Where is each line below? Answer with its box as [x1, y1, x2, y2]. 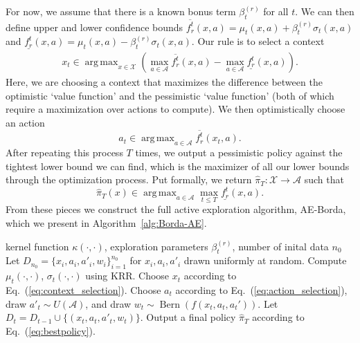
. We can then [295, 4, 354, 18]
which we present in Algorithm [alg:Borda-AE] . [6, 216, 207, 230]
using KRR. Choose [85, 268, 170, 283]
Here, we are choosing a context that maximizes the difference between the [6, 75, 323, 89]
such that [304, 172, 344, 187]
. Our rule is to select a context [191, 34, 325, 48]
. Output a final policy [140, 310, 236, 324]
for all [263, 4, 289, 18]
